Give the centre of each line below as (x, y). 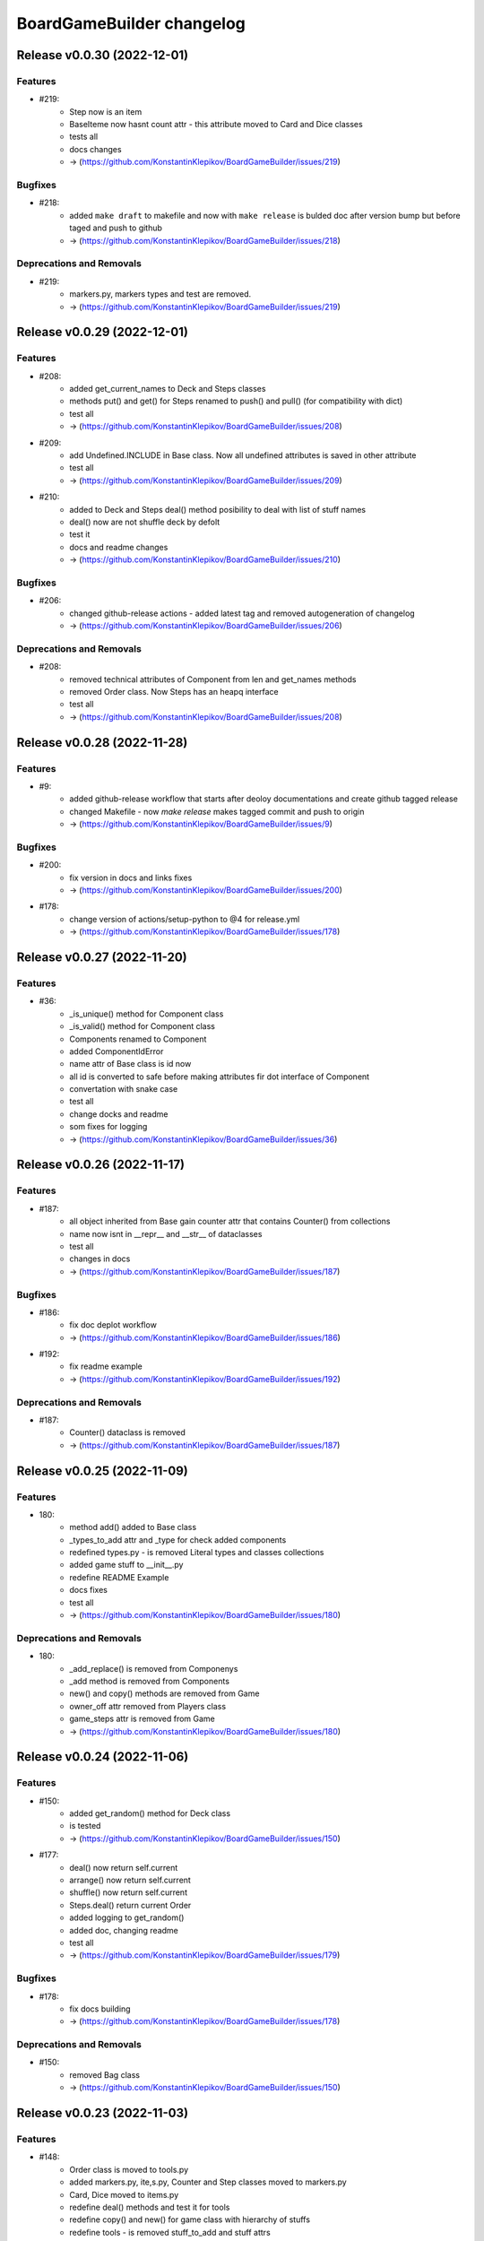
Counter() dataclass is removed (127, 1432)
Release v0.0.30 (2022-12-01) (103, 55)
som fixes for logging (108, 1127)
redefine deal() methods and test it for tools (150, 2207)
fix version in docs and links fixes (131, 878)
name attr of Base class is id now (130, 1064)
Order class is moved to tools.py (129, 2169)
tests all (84, 137)
